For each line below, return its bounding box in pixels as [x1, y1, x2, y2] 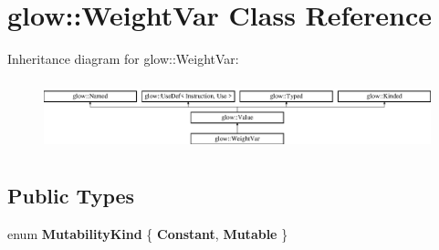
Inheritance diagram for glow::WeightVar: [7, 49, 239, 68]
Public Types [7, 182, 135, 210]
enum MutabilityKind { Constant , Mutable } [7, 224, 288, 243]
